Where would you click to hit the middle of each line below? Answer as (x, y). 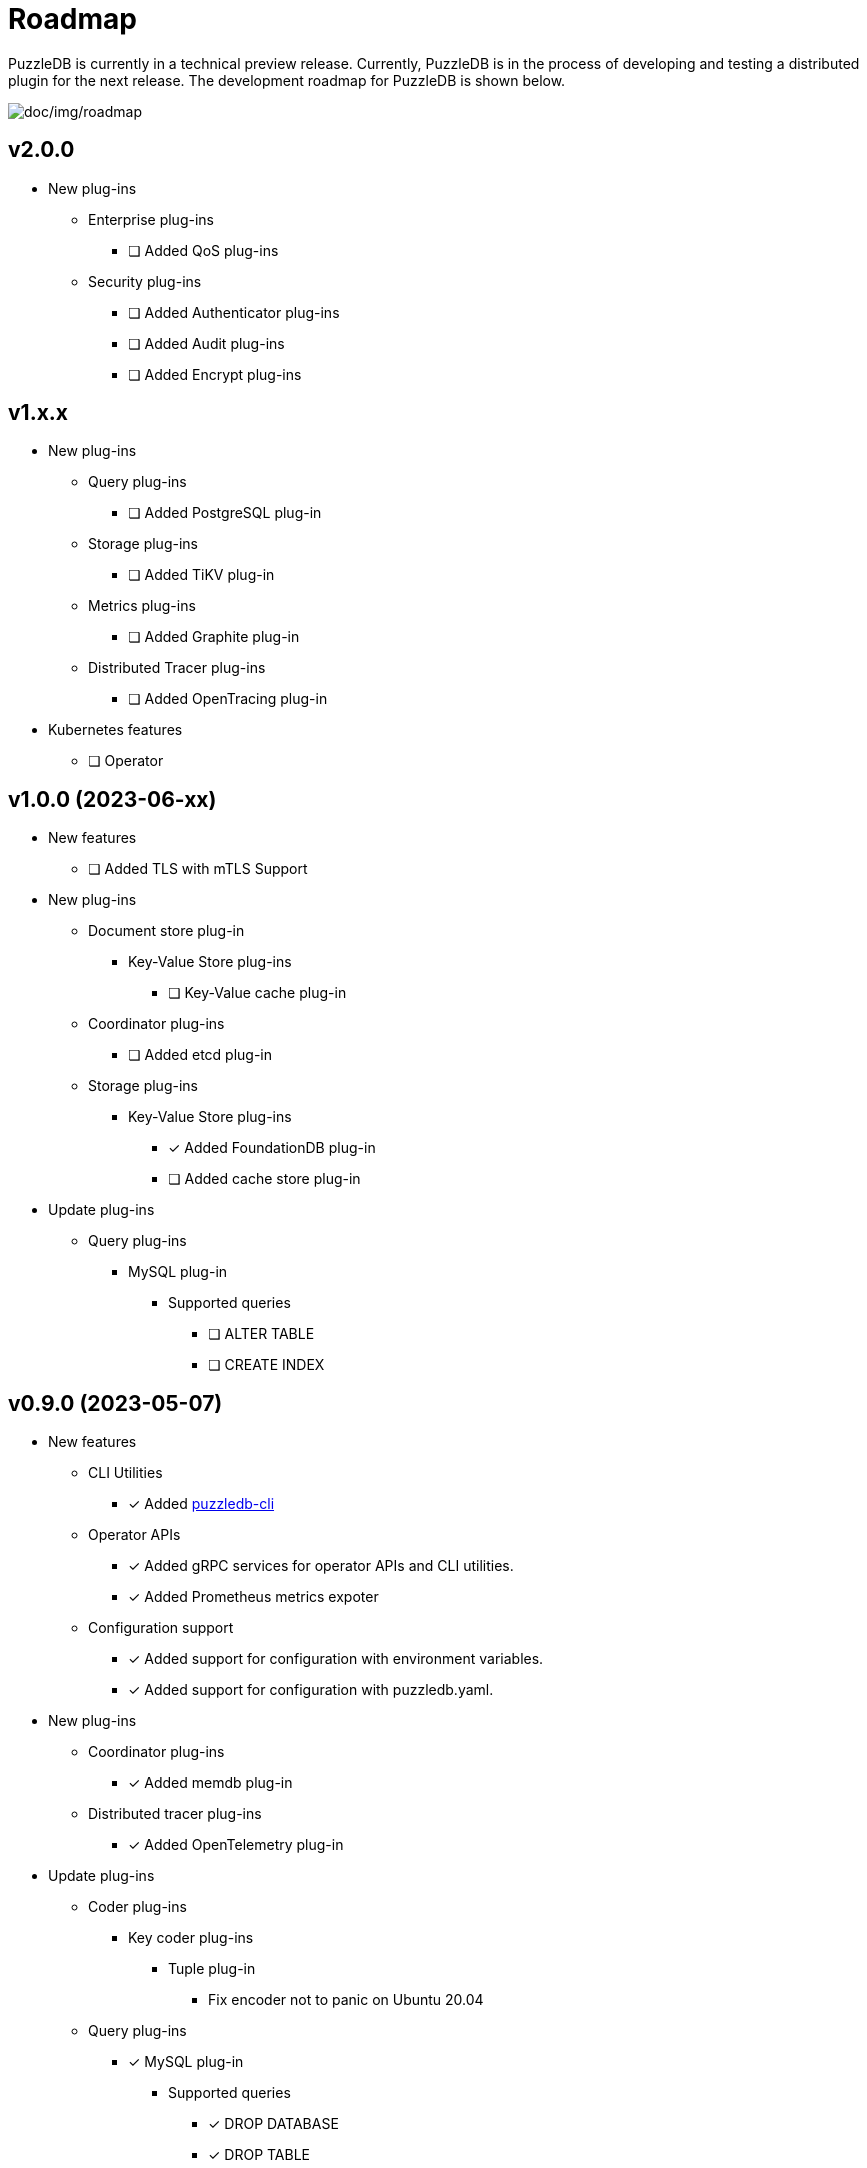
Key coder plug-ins (191, 1938)
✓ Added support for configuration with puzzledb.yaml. (311, 1690)
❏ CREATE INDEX (266, 1365)
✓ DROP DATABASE (273, 2124)
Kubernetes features (115, 730)
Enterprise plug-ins (151, 219)
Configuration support (161, 1628)
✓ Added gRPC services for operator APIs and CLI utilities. (321, 1566)
